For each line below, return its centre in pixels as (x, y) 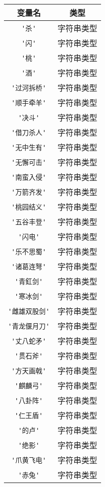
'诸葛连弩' (29, 267)
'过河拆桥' (29, 88)
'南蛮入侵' (29, 177)
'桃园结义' (29, 207)
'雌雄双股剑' (29, 311)
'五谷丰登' (29, 222)
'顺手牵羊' (29, 103)
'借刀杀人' (29, 133)
